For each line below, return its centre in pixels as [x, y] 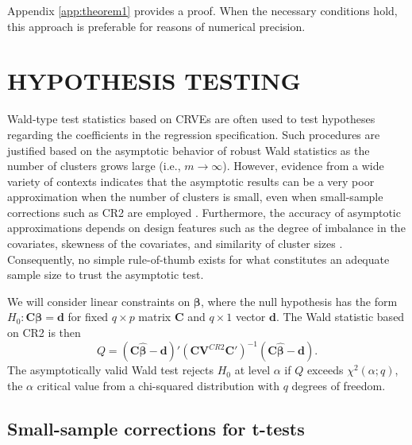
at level [252, 370]
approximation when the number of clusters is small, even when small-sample [195, 197]
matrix [155, 317]
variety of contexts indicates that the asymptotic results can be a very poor [191, 181]
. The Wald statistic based [340, 317]
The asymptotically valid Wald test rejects [111, 370]
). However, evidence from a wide [303, 166]
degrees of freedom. [339, 385]
